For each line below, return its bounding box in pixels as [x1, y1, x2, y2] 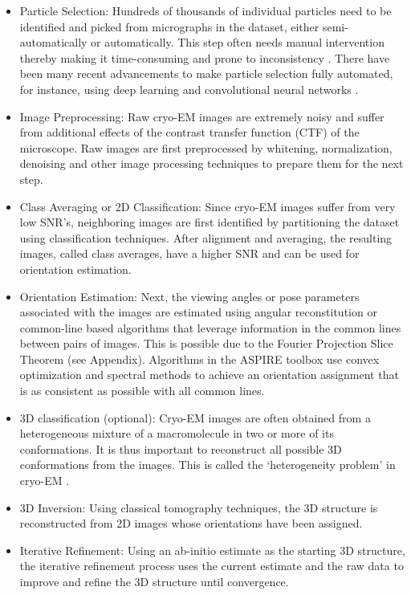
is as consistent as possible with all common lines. [19, 382, 265, 399]
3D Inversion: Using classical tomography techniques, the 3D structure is [19, 499, 378, 516]
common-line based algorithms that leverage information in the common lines [19, 319, 401, 336]
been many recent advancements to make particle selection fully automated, [19, 65, 393, 82]
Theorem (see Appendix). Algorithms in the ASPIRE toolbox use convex [19, 350, 380, 367]
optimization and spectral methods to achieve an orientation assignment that [19, 366, 399, 383]
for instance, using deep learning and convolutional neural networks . [19, 80, 359, 97]
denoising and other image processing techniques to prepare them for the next [19, 155, 404, 172]
